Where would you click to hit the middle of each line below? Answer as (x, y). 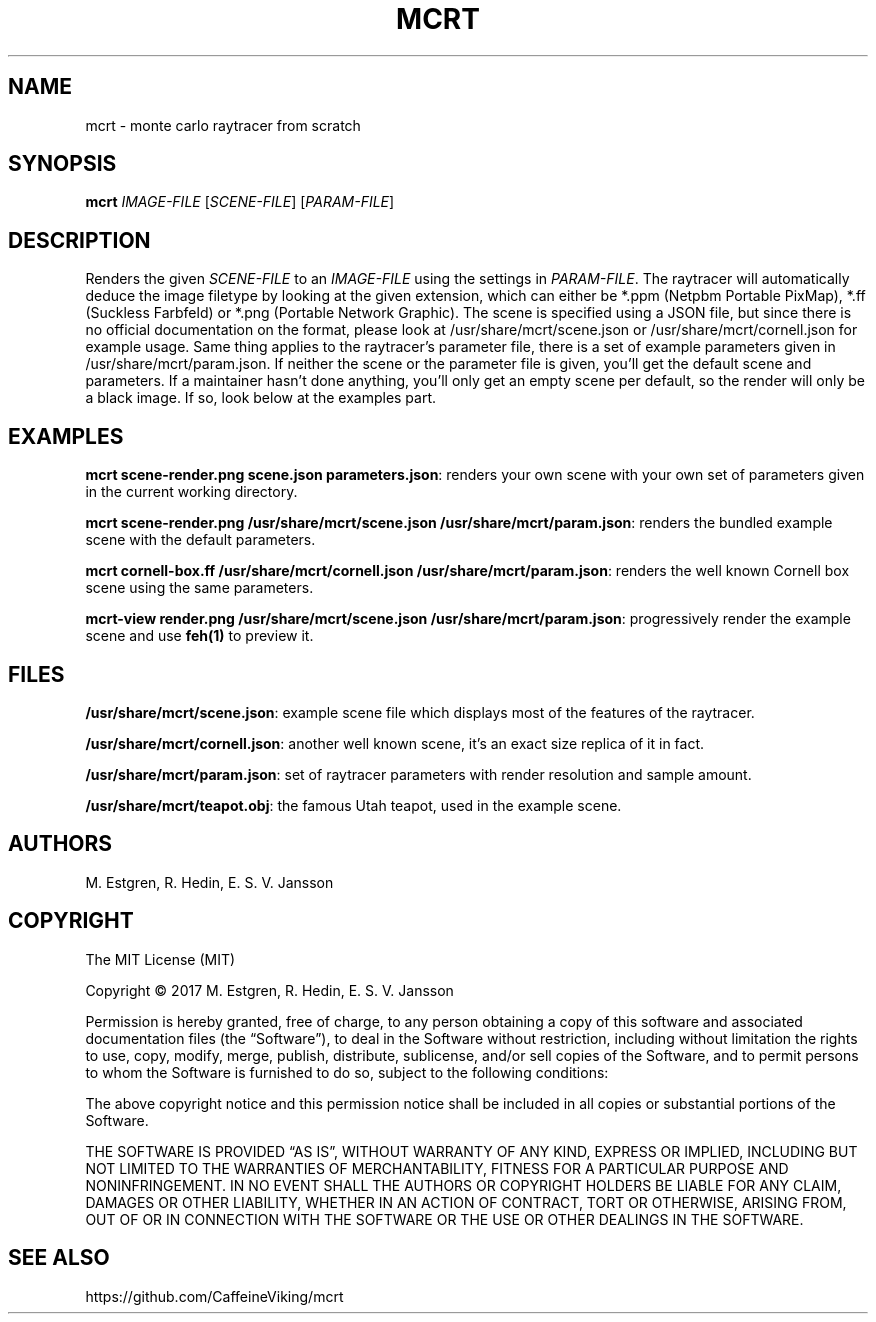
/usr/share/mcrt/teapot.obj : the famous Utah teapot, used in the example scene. (353, 805)
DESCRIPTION (79, 240)
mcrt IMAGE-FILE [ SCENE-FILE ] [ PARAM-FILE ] (240, 202)
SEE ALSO (59, 1258)
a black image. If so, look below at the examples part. (261, 398)
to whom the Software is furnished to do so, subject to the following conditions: (347, 1072)
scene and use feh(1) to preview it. (199, 636)
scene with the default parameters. (200, 540)
